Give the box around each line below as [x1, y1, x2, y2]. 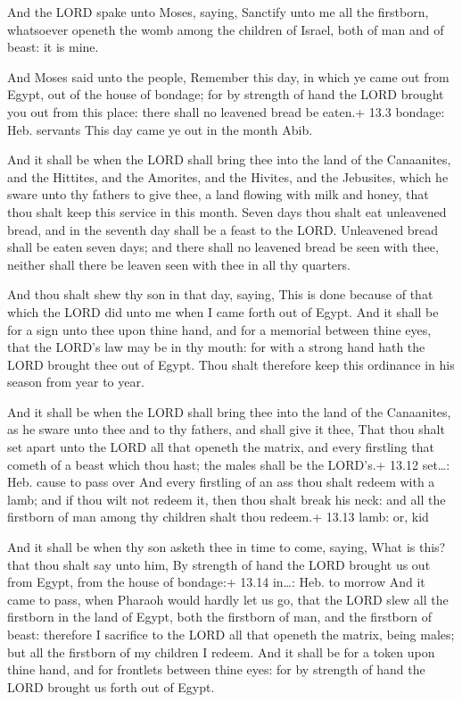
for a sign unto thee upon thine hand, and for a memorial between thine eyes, [7, 320, 432, 338]
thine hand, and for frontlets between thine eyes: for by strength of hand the [7, 660, 425, 679]
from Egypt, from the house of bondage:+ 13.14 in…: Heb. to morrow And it [7, 572, 425, 591]
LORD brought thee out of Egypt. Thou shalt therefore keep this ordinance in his [7, 355, 455, 373]
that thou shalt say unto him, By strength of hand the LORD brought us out [7, 555, 431, 573]
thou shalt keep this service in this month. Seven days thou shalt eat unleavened [7, 202, 447, 221]
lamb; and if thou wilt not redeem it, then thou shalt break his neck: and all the [7, 489, 446, 508]
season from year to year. [7, 372, 144, 391]
